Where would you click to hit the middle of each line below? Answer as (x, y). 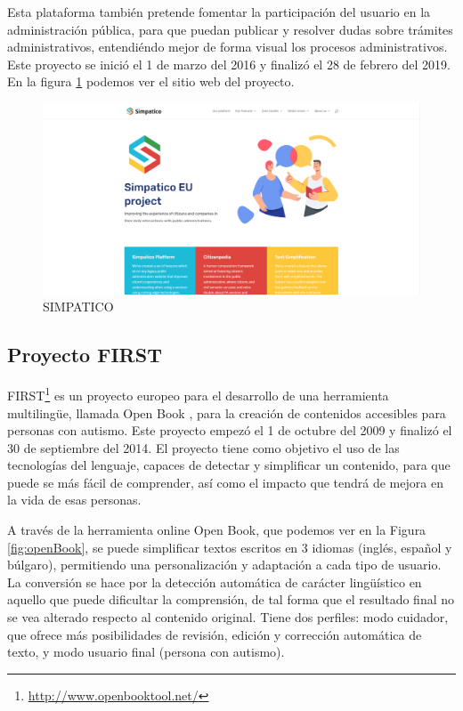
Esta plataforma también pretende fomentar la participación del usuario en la (219, 12)
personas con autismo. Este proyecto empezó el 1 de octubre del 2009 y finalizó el (230, 430)
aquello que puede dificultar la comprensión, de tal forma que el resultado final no (231, 599)
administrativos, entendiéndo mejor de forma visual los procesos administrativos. (227, 47)
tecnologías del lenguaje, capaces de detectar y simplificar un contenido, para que (229, 465)
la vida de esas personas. (74, 500)
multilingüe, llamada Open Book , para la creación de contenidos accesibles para (227, 412)
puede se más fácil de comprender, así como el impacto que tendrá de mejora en (225, 482)
